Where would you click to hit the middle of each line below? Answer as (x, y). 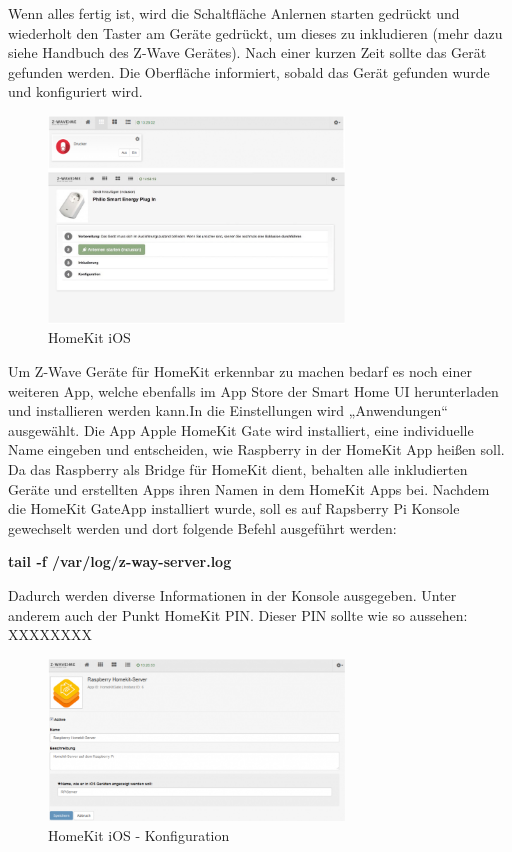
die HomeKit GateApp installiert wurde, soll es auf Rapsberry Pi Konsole (234, 508)
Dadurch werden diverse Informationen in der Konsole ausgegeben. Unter (232, 594)
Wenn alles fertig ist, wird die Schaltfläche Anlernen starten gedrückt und (234, 13)
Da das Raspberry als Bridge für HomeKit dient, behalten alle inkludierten (238, 468)
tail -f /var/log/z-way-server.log (120, 561)
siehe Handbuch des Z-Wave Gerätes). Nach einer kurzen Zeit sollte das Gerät (247, 52)
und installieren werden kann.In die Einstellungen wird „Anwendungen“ (228, 410)
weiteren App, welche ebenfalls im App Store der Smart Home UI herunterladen (253, 390)
